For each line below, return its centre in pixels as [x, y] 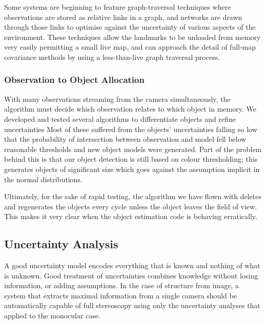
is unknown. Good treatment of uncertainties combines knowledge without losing [131, 275]
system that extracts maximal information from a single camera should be [120, 295]
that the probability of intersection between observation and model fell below [125, 139]
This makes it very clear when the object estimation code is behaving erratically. [131, 216]
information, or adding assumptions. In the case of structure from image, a [121, 285]
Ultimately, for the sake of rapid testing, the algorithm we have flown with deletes [133, 196]
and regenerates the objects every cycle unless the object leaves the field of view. [131, 206]
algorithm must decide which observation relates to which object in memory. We [130, 109]
